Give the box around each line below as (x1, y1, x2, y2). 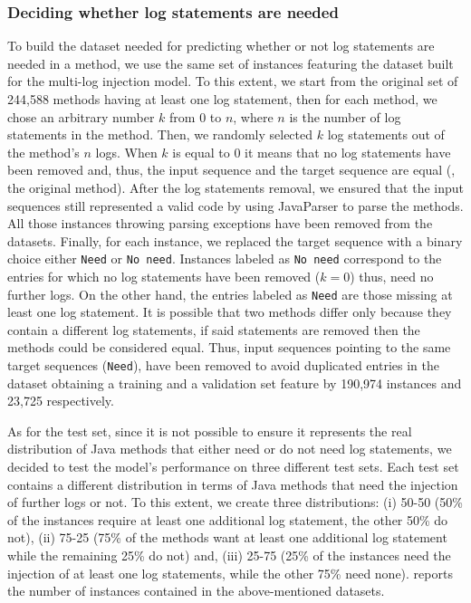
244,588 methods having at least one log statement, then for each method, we (7, 90, 437, 108)
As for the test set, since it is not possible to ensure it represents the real (7, 421, 412, 440)
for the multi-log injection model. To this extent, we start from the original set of (7, 72, 458, 91)
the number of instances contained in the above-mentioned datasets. (7, 581, 385, 600)
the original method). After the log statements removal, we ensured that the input (7, 177, 464, 196)
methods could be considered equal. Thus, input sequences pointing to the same (7, 338, 451, 357)
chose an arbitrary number (7, 107, 155, 126)
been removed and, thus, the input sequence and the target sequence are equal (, (7, 160, 456, 179)
